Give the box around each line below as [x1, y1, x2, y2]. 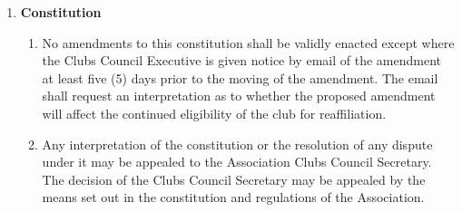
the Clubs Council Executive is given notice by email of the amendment [42, 51, 441, 70]
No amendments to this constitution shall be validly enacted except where [42, 33, 455, 52]
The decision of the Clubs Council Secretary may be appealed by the [42, 169, 426, 188]
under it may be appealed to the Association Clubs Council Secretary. [42, 152, 432, 171]
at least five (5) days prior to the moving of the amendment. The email [42, 68, 438, 87]
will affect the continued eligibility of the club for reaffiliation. [42, 103, 387, 122]
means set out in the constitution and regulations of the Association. [42, 188, 425, 207]
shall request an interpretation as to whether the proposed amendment [42, 86, 436, 105]
